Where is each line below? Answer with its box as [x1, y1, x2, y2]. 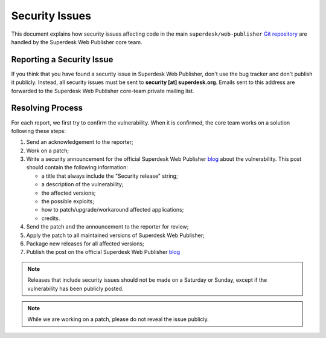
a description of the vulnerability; [41, 181, 124, 188]
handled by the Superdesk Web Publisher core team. [11, 38, 142, 45]
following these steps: [11, 127, 66, 134]
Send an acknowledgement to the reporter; [26, 138, 133, 146]
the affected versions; [41, 189, 96, 197]
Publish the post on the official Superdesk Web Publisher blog [26, 249, 181, 256]
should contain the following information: [26, 164, 128, 171]
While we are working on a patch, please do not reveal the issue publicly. [27, 316, 209, 323]
